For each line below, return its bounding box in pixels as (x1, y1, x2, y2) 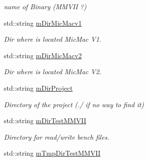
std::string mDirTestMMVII (4, 115, 86, 126)
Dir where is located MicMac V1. (4, 34, 102, 44)
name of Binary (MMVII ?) (4, 1, 87, 11)
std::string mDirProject (4, 82, 73, 93)
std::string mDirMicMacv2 (4, 50, 82, 60)
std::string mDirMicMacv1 (4, 17, 82, 28)
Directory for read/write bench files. (4, 131, 109, 142)
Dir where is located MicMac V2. (4, 66, 102, 77)
